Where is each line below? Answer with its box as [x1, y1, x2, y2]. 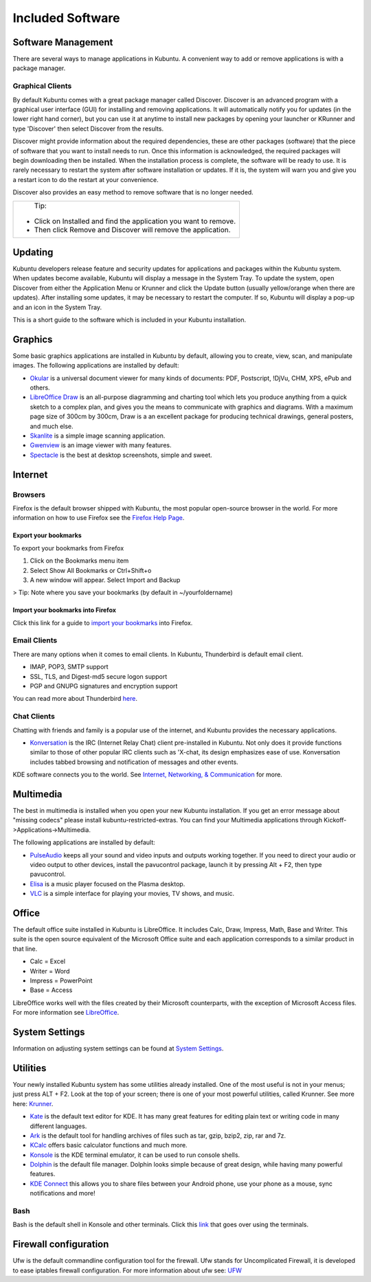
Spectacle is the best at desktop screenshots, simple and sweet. [30, 451, 212, 459]
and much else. [30, 422, 74, 430]
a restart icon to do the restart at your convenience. [12, 175, 159, 183]
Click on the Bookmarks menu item [30, 556, 129, 565]
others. [30, 383, 51, 392]
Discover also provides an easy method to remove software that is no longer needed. [12, 188, 254, 196]
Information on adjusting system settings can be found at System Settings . [12, 1044, 224, 1053]
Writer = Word [30, 967, 70, 975]
